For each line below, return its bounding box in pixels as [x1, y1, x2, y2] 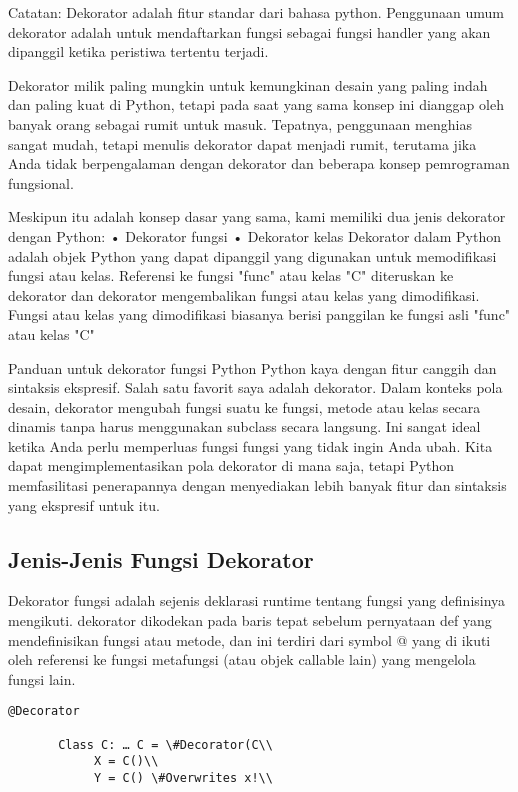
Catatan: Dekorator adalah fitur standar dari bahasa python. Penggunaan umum [8, 2, 504, 22]
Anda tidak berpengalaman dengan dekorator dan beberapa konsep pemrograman [8, 153, 510, 174]
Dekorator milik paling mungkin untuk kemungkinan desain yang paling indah [8, 74, 488, 95]
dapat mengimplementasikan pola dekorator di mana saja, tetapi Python [8, 455, 455, 476]
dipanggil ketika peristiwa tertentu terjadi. [8, 41, 269, 62]
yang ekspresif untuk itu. [8, 494, 160, 515]
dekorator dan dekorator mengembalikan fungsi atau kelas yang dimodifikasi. [8, 284, 480, 305]
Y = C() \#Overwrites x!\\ [93, 771, 273, 786]
